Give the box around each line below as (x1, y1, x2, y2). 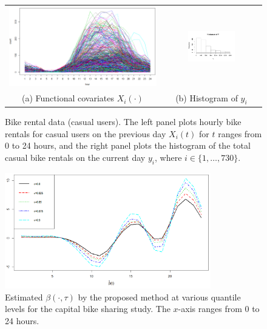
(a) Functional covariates (21, 92, 114, 104)
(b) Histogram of (175, 91, 238, 104)
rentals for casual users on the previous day (5, 127, 166, 140)
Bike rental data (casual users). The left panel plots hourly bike (5, 115, 242, 127)
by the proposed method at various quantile (78, 290, 241, 303)
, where (154, 151, 182, 163)
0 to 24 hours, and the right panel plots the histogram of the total (5, 139, 251, 152)
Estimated (5, 290, 43, 303)
